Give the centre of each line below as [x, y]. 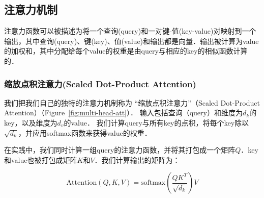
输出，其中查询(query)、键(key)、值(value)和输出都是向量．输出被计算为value [131, 41]
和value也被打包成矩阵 [41, 159]
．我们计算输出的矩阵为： [137, 159]
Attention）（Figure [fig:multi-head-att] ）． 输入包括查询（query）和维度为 [123, 113]
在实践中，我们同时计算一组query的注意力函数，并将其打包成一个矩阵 [120, 150]
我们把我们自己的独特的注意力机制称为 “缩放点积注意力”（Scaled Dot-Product [132, 102]
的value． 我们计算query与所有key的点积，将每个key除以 [156, 122]
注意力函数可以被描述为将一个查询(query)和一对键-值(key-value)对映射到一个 [130, 31]
